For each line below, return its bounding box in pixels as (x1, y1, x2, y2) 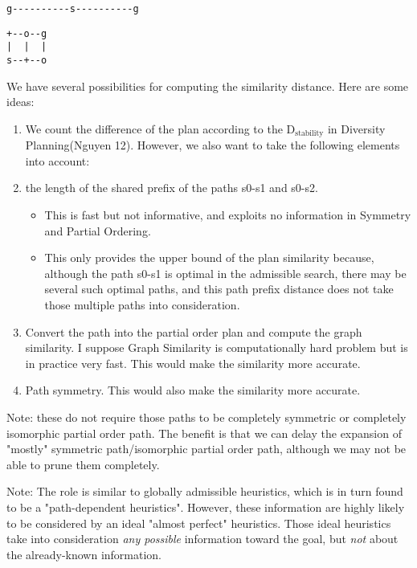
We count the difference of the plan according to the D (25, 120, 296, 137)
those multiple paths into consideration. (44, 296, 240, 313)
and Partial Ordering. (44, 222, 151, 239)
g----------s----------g (6, 3, 139, 14)
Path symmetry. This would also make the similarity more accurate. (25, 382, 361, 398)
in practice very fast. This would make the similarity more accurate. (25, 354, 361, 371)
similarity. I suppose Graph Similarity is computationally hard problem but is (25, 339, 408, 356)
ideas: (6, 93, 35, 110)
